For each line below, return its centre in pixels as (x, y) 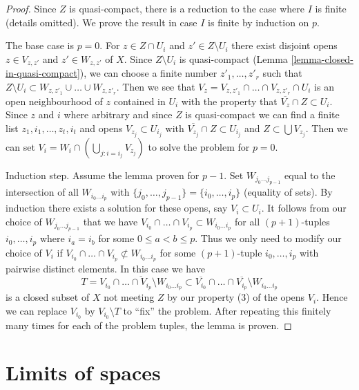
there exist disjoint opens (284, 45)
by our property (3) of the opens (236, 297)
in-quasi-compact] (43, 73)
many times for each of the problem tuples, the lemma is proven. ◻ (149, 325)
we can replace (37, 310)
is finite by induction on (259, 22)
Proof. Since (31, 8)
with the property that (229, 101)
